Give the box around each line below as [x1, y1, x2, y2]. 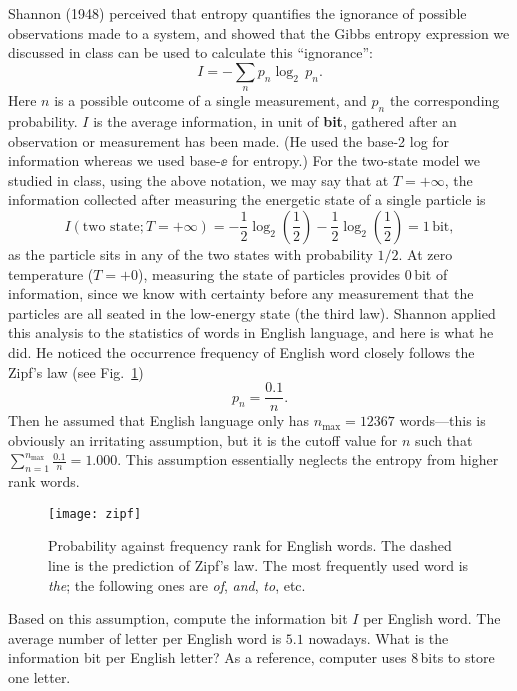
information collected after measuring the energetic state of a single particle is [8, 189, 486, 210]
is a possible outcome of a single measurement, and [54, 90, 367, 111]
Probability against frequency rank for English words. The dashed [48, 535, 452, 556]
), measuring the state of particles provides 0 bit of [138, 263, 448, 284]
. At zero [398, 243, 453, 264]
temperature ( [8, 263, 94, 284]
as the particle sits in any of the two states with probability [8, 243, 373, 264]
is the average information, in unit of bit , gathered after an [93, 110, 457, 131]
